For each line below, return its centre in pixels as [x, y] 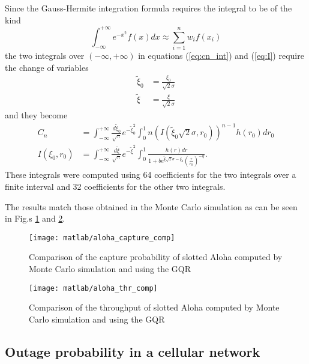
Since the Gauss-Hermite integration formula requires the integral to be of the [148, 8]
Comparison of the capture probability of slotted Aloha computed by [156, 257]
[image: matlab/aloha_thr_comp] [93, 288]
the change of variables [47, 67]
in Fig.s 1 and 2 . [35, 218]
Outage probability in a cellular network [133, 351]
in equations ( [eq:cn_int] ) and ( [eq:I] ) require [221, 56]
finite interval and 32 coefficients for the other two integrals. [115, 186]
